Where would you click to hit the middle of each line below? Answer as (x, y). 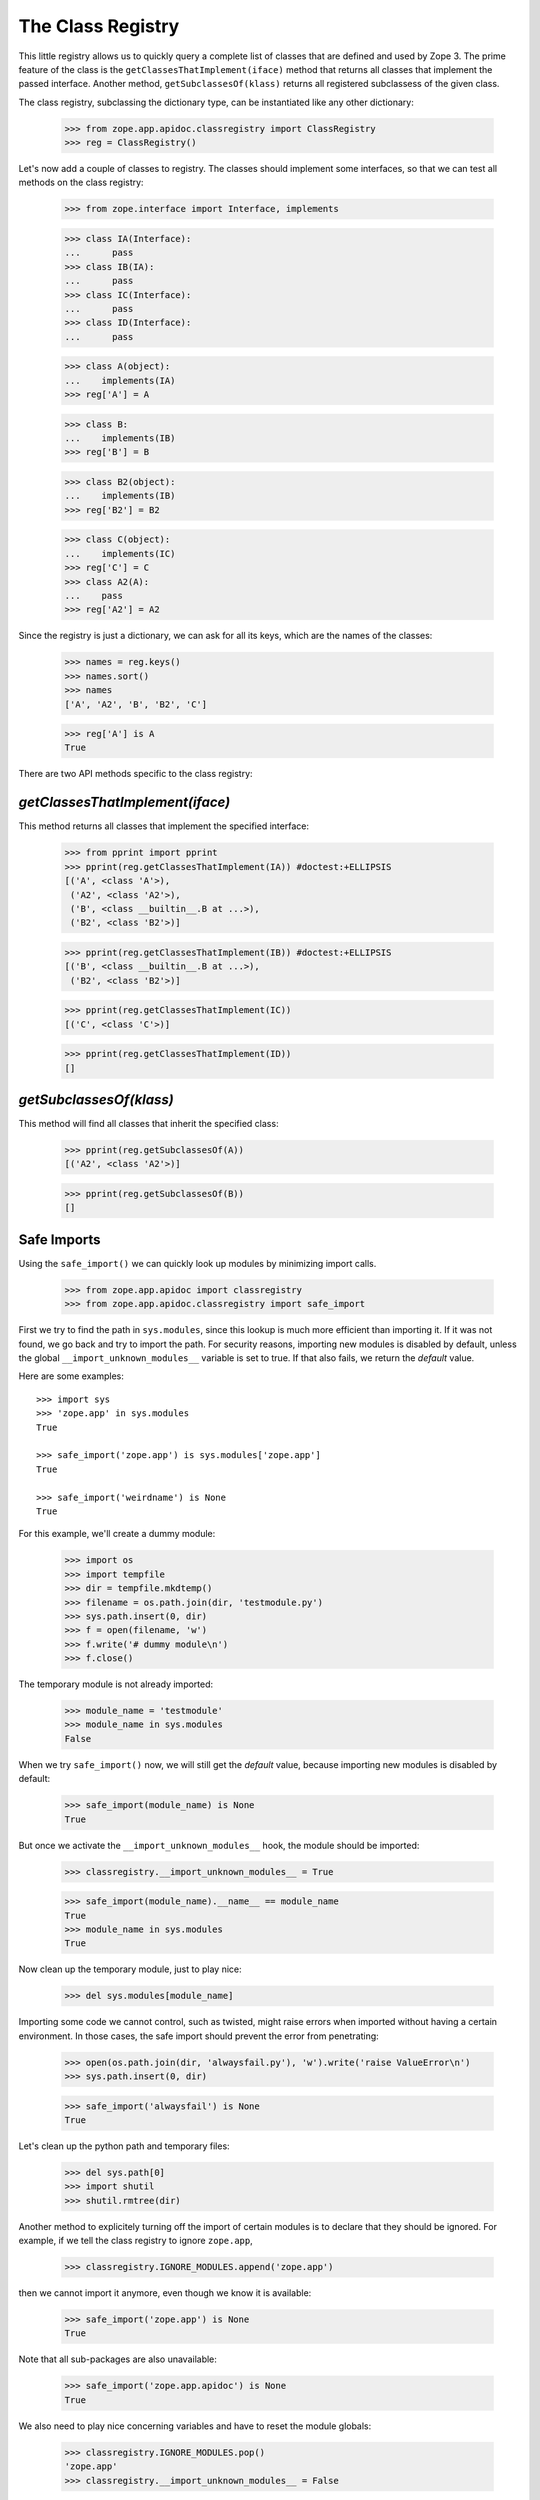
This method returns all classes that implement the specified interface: (164, 826)
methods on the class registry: (81, 182)
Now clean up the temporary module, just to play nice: (130, 1969)
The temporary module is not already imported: (116, 1684)
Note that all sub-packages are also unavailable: (117, 2359)
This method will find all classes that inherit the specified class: (148, 1124)
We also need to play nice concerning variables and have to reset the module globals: (195, 2426)
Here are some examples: (71, 1376)
